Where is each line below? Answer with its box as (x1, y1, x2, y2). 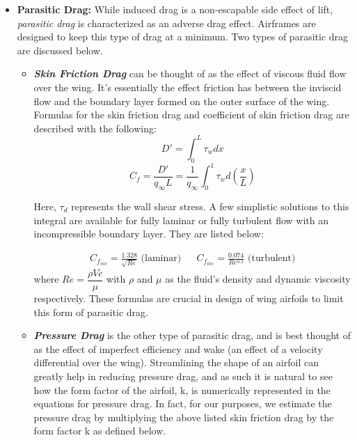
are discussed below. (17, 42, 103, 57)
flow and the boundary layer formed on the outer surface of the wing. (33, 93, 330, 108)
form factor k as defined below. (33, 423, 166, 438)
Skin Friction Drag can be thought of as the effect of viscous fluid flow (33, 66, 347, 81)
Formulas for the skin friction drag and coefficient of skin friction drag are (33, 107, 349, 122)
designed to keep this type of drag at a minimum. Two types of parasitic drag (17, 29, 349, 44)
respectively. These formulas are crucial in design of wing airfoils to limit (33, 291, 344, 306)
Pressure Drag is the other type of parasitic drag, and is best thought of (33, 328, 351, 343)
